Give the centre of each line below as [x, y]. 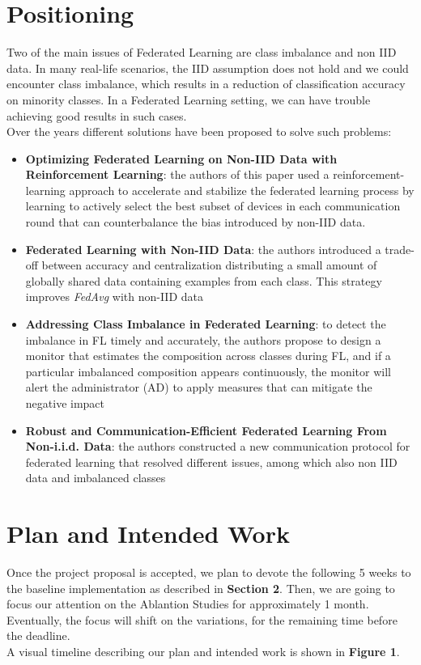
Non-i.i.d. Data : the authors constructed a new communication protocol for [218, 446]
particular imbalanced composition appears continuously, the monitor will [208, 371]
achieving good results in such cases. [97, 115]
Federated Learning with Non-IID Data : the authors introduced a [203, 249]
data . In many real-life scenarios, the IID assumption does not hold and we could [208, 68]
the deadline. [38, 635]
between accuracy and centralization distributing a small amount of [209, 265]
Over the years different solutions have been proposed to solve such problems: [199, 131]
